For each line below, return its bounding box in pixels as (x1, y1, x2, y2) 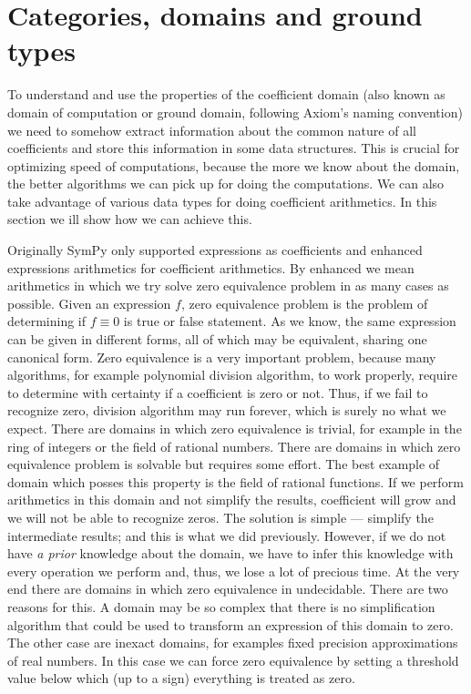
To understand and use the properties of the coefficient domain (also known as (7, 85, 445, 104)
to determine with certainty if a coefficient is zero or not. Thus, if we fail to (7, 383, 428, 402)
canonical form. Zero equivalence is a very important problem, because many (7, 347, 436, 366)
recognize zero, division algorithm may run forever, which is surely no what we (7, 401, 446, 420)
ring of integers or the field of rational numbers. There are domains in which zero (7, 436, 461, 455)
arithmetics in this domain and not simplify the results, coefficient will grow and (7, 490, 456, 509)
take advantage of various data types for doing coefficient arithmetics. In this (7, 191, 437, 210)
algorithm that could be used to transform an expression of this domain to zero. (7, 615, 454, 634)
